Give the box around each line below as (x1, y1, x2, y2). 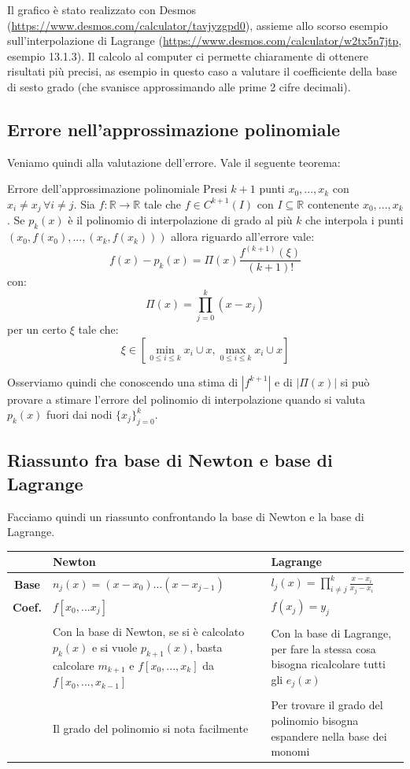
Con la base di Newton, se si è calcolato (52, 623, 245, 640)
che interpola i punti (305, 212, 404, 228)
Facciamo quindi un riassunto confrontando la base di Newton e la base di (7, 508, 364, 524)
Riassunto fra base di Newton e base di (7, 448, 333, 472)
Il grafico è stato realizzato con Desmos (7, 2, 197, 17)
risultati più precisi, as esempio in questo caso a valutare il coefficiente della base (7, 63, 397, 79)
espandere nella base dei (271, 727, 387, 744)
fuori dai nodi (46, 406, 113, 423)
